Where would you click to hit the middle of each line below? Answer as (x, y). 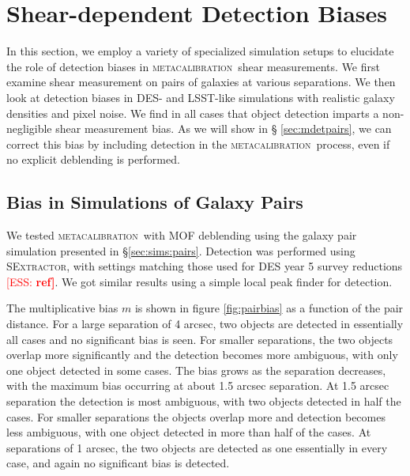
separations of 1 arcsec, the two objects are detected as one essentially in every (197, 447)
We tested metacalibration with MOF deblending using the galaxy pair (182, 235)
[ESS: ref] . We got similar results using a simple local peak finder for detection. (199, 281)
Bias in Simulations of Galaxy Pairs (155, 202)
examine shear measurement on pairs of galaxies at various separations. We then (201, 82)
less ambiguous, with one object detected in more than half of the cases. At (189, 432)
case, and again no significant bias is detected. (118, 463)
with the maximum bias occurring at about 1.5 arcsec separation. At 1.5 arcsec (198, 385)
